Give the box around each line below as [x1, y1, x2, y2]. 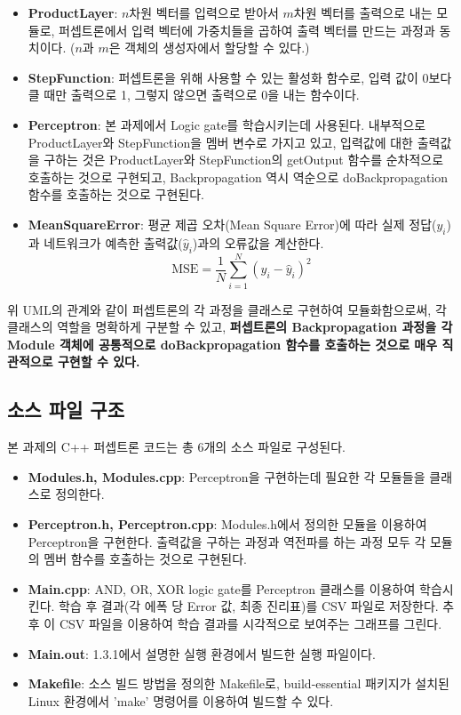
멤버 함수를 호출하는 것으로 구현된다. [44, 550, 247, 568]
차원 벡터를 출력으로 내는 [293, 4, 433, 21]
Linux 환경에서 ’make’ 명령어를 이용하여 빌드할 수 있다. [28, 691, 334, 710]
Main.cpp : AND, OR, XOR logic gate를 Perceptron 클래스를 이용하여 [28, 579, 416, 598]
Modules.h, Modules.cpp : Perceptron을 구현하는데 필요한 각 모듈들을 [28, 467, 425, 486]
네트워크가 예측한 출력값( [44, 233, 183, 252]
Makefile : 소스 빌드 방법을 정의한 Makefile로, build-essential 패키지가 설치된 [28, 674, 449, 693]
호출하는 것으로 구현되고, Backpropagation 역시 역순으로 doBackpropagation [28, 167, 449, 186]
